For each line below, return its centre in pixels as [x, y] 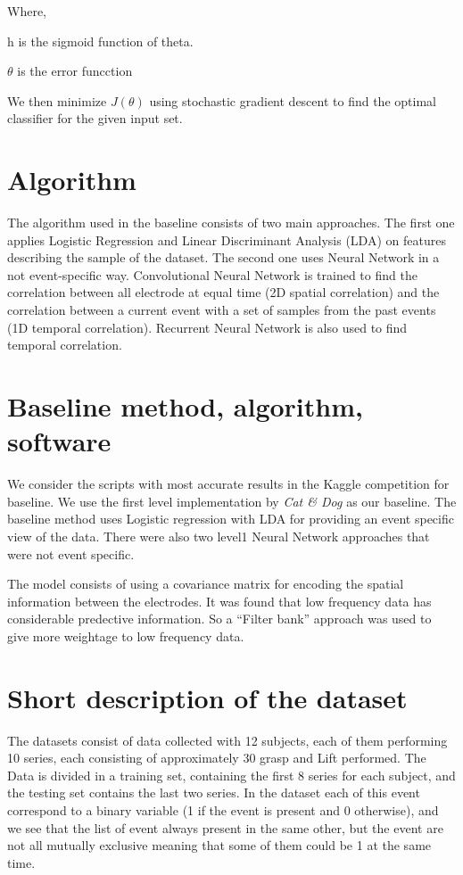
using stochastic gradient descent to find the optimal [293, 100]
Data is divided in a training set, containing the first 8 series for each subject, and [231, 775]
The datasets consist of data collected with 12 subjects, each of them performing [227, 740]
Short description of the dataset [207, 697]
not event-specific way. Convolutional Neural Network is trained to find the [212, 274]
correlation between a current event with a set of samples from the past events [222, 310]
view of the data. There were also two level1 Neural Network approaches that [219, 536]
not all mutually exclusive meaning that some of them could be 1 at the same [219, 845]
